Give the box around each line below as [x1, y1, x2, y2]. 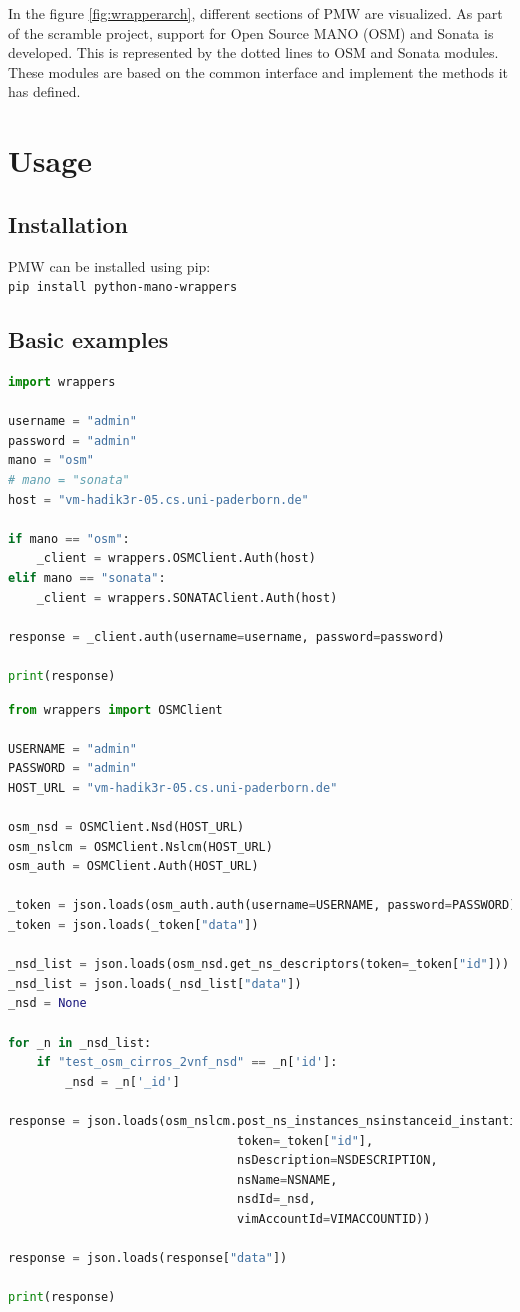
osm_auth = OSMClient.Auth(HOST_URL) [8, 859, 259, 874]
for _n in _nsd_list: [8, 1035, 152, 1050]
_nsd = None [8, 996, 87, 1011]
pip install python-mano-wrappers [8, 280, 238, 295]
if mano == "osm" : [8, 531, 130, 546]
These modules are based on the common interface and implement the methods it [8, 61, 509, 82]
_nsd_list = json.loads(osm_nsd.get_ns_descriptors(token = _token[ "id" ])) [8, 957, 510, 972]
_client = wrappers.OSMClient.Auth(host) [36, 551, 316, 566]
